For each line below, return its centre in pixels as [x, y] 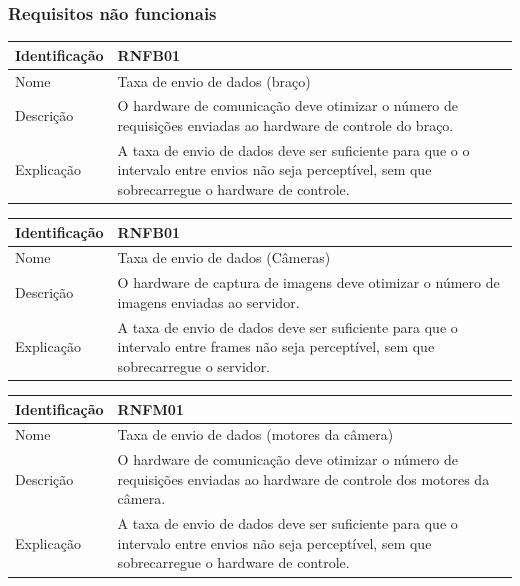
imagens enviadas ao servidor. [208, 301]
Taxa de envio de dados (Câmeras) [224, 257]
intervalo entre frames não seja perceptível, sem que [276, 346]
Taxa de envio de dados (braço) [214, 80]
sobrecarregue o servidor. [194, 365]
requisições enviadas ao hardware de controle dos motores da [303, 478]
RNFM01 [150, 408]
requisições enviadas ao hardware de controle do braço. [285, 125]
